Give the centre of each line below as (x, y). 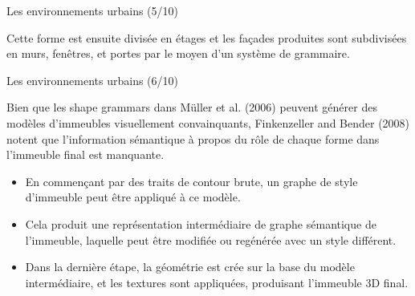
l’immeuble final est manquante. (85, 154)
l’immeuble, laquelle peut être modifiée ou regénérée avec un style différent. (211, 239)
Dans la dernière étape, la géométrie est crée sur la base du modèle (190, 267)
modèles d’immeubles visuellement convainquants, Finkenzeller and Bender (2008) (208, 122)
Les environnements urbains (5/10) (93, 10)
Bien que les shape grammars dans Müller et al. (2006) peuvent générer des (192, 107)
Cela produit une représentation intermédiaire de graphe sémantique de (201, 223)
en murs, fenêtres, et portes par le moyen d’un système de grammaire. (178, 53)
